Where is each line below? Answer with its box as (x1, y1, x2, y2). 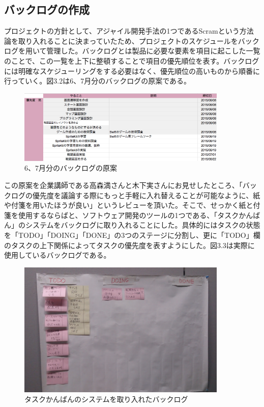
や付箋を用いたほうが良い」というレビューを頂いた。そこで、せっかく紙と (4, 200, 253, 210)
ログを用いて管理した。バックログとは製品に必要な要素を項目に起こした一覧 (4, 45, 260, 56)
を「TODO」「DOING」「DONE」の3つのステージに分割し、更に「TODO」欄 (4, 229, 260, 240)
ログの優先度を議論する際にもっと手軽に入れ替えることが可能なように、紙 (11, 189, 260, 200)
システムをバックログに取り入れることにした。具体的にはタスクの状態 (25, 220, 260, 230)
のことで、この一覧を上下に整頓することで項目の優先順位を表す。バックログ (4, 55, 259, 66)
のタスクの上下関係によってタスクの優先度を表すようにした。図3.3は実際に (4, 239, 255, 250)
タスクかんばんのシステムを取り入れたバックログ (24, 394, 188, 404)
